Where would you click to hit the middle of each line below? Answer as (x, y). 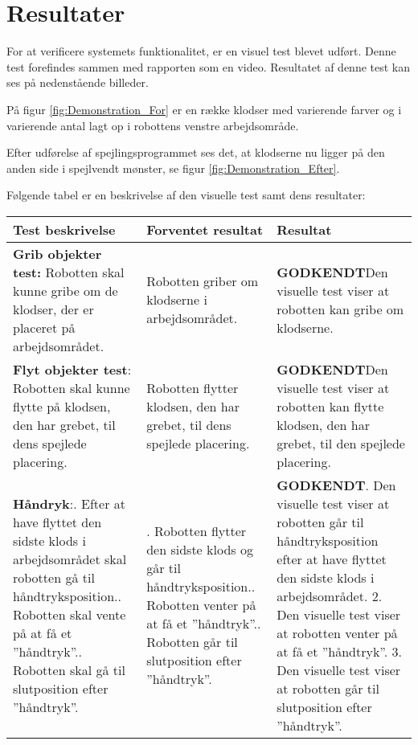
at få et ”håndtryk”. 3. (339, 651)
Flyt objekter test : (72, 369)
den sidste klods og (200, 550)
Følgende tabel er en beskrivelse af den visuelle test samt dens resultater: (186, 195)
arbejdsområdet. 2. (330, 596)
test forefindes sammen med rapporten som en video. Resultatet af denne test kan (209, 66)
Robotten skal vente (70, 614)
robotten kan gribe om (340, 309)
